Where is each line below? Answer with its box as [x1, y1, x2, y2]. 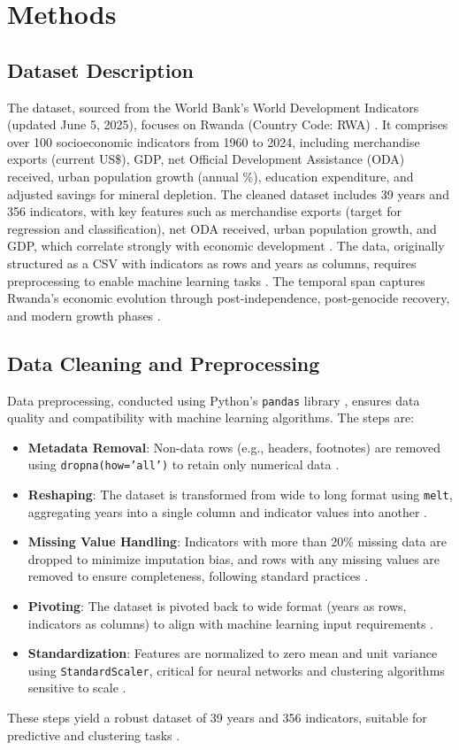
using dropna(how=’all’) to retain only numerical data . [27, 455, 340, 474]
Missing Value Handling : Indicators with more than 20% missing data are [27, 532, 447, 551]
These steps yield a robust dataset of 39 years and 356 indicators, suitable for [7, 708, 427, 727]
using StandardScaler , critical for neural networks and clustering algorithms [27, 661, 445, 679]
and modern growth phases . [7, 305, 161, 324]
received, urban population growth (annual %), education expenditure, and [7, 166, 414, 185]
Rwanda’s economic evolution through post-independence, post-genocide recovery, [7, 289, 450, 307]
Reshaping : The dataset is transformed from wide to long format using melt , [27, 485, 453, 503]
